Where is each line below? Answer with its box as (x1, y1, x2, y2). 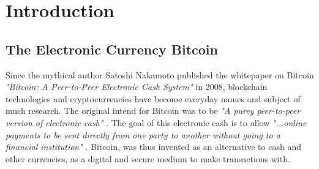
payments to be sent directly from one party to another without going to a (6, 128, 280, 141)
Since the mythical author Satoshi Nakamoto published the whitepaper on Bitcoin (6, 68, 314, 81)
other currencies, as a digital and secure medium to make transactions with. (6, 152, 290, 165)
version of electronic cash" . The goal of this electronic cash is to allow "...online (6, 116, 307, 129)
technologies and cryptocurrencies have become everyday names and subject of (6, 92, 301, 105)
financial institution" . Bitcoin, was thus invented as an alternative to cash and (6, 140, 301, 153)
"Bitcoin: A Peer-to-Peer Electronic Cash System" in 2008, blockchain (6, 80, 268, 93)
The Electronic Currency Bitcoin (6, 39, 218, 58)
